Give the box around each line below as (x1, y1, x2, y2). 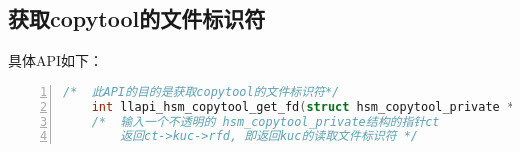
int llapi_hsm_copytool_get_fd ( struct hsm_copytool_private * (91, 99, 515, 114)
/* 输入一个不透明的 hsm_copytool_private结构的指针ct (91, 114, 440, 129)
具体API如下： (8, 50, 104, 71)
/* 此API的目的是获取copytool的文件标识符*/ (63, 84, 340, 99)
